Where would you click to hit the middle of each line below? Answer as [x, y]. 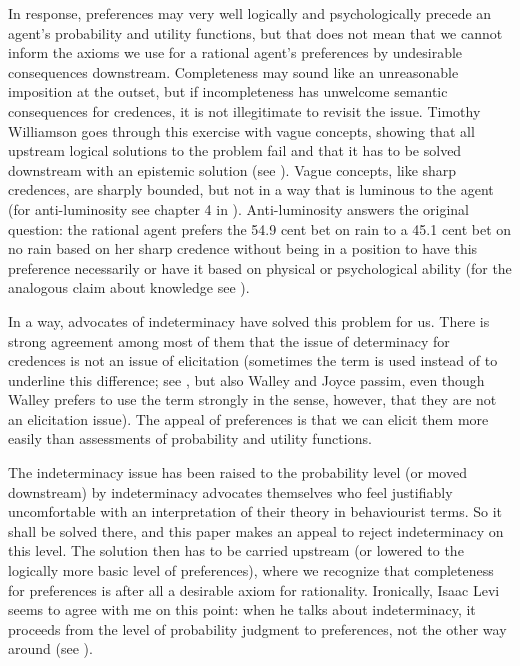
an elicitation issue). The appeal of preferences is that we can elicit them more [248, 418]
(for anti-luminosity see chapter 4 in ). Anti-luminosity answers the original [238, 208]
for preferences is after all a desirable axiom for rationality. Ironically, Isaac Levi [254, 589]
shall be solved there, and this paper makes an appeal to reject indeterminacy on [256, 530]
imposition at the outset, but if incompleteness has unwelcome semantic [228, 91]
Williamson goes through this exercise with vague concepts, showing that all [241, 130]
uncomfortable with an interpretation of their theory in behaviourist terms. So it [255, 511]
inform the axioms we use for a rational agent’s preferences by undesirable [235, 52]
